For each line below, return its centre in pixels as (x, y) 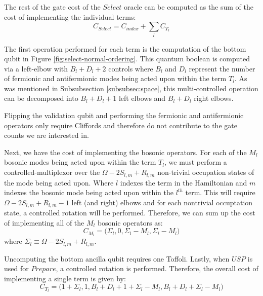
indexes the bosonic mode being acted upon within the (89, 192)
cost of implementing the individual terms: (70, 16)
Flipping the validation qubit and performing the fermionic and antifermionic (124, 115)
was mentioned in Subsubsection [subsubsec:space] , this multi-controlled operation (131, 88)
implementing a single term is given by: (65, 278)
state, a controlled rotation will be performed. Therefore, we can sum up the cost (130, 213)
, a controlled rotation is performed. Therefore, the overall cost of (157, 268)
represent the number (222, 68)
